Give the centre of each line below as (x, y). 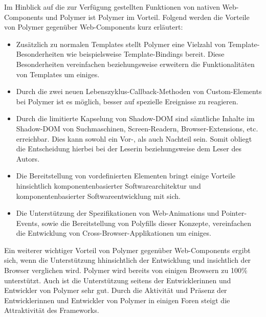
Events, (28, 223)
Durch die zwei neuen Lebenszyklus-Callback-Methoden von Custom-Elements (139, 91)
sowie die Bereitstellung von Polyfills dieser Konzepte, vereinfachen (146, 223)
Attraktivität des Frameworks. (52, 310)
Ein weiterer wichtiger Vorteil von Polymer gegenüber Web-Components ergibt (127, 250)
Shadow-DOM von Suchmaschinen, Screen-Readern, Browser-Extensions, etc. (137, 128)
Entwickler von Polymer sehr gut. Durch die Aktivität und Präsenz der (116, 290)
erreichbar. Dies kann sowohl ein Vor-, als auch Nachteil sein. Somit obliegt (134, 138)
